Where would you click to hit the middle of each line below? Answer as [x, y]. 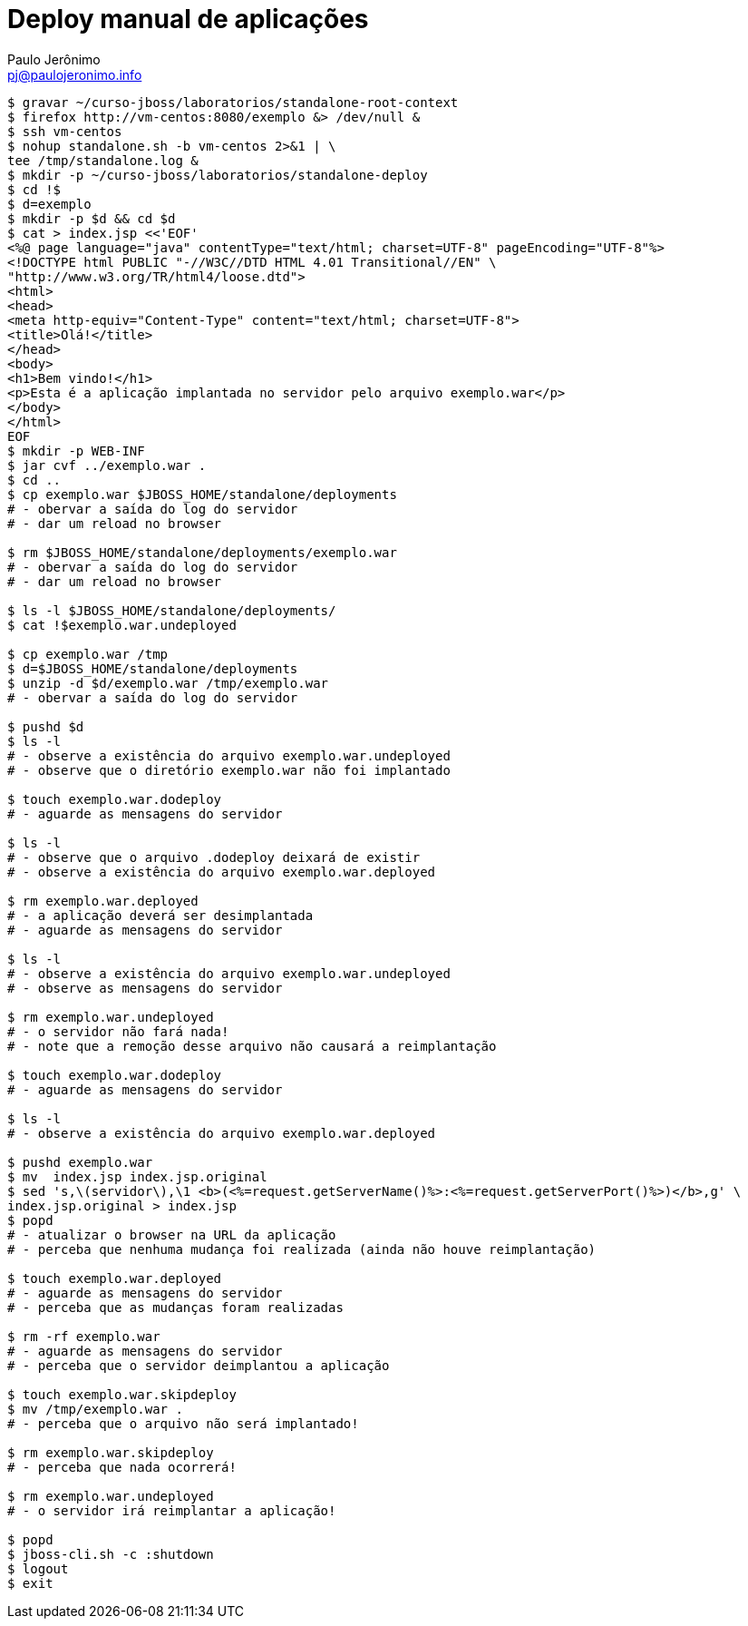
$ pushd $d [46, 726]
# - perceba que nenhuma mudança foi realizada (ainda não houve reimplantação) [302, 1249]
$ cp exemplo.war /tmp [88, 654]
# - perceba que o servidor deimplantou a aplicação [199, 1365]
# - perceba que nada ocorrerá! [122, 1467]
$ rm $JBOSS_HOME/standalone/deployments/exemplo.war [202, 552]
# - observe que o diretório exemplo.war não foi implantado [229, 770]
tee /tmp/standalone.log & [103, 160]
